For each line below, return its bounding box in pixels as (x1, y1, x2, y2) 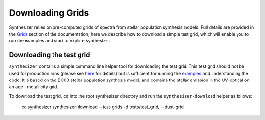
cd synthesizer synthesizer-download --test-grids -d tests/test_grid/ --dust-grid (21, 104, 184, 110)
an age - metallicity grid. (9, 84, 59, 90)
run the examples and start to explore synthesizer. (9, 38, 110, 44)
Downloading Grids (9, 7, 89, 18)
